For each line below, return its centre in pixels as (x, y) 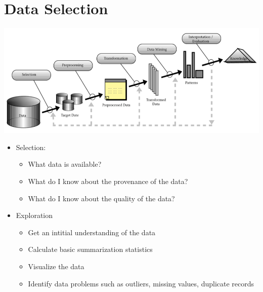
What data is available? (65, 164)
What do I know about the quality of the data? (101, 198)
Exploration (34, 215)
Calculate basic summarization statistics (90, 249)
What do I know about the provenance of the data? (108, 181)
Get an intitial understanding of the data (92, 232)
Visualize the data (56, 266)
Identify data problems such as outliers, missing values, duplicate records (141, 283)
